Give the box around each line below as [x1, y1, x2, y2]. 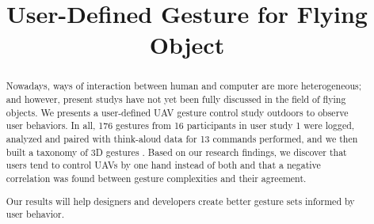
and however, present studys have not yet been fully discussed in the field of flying [6, 93, 346, 106]
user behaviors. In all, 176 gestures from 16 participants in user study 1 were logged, [6, 119, 355, 132]
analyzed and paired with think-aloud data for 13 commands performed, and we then [6, 131, 358, 145]
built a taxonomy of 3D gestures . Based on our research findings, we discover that [6, 145, 347, 158]
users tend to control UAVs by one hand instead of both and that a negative [6, 158, 321, 172]
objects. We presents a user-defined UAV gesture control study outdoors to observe [6, 105, 349, 119]
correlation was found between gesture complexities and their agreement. [6, 171, 307, 184]
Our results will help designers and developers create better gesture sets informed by [6, 194, 355, 207]
